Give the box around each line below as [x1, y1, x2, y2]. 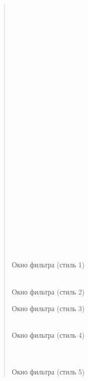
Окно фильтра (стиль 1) [11, 259, 85, 270]
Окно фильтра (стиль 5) [11, 366, 85, 377]
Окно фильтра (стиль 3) [11, 303, 85, 314]
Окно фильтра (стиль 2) [11, 286, 85, 297]
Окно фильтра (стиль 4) [11, 330, 85, 340]
